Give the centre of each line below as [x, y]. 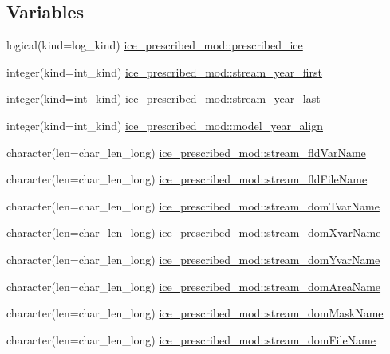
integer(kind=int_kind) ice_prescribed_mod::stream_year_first [165, 71]
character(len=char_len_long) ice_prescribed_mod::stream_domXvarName [194, 232]
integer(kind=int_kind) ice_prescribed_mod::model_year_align [165, 125]
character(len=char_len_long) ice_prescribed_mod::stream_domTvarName [193, 205]
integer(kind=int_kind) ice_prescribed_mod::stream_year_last [163, 98]
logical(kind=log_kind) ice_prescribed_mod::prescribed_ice [155, 45]
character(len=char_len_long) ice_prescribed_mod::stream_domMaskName [195, 313]
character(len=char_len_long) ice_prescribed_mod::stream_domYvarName [193, 259]
